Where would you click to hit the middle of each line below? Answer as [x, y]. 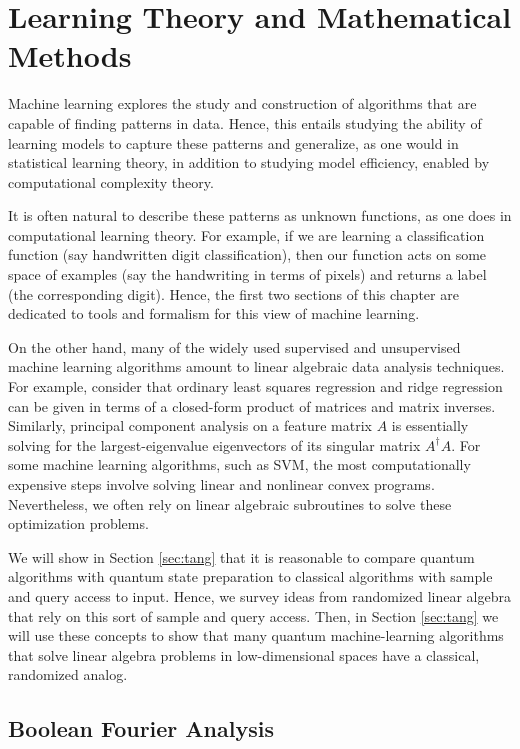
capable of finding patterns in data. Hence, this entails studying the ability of [245, 122]
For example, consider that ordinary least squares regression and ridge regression [255, 386]
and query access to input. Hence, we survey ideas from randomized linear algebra [259, 595]
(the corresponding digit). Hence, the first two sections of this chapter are [233, 293]
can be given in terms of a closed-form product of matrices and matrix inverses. [252, 405]
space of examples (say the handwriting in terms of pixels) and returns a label [247, 274]
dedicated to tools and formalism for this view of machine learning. [214, 313]
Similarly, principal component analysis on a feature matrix [190, 425]
